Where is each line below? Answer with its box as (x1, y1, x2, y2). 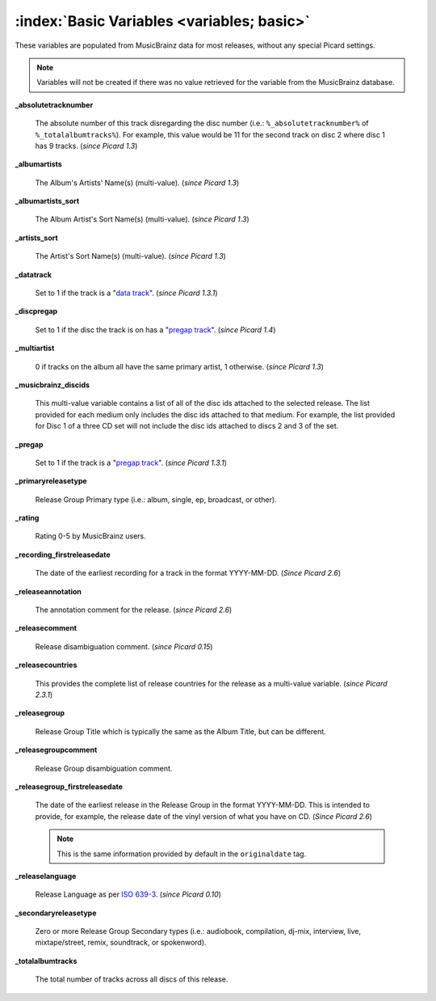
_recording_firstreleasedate (15, 550, 111, 560)
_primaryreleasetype (15, 476, 88, 486)
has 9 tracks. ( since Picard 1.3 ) (35, 141, 138, 150)
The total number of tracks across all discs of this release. (35, 974, 228, 984)
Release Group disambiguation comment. (35, 763, 173, 773)
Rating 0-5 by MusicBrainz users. (35, 531, 147, 541)
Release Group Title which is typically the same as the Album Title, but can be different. (35, 726, 326, 736)
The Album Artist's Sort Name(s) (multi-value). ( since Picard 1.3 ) (35, 214, 249, 224)
